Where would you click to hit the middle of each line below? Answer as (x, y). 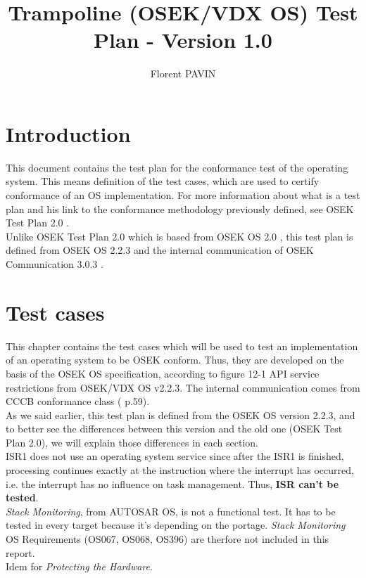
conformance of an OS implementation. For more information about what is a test (183, 195)
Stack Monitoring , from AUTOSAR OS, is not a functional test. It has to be (171, 511)
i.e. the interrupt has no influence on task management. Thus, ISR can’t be (172, 483)
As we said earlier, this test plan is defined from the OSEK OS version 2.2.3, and (181, 415)
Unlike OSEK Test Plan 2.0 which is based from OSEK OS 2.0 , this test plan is (179, 236)
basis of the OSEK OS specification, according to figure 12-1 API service (163, 373)
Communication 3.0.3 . (55, 264)
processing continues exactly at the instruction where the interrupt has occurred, (180, 470)
